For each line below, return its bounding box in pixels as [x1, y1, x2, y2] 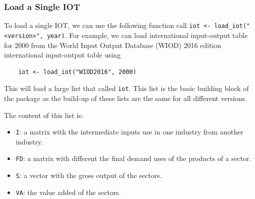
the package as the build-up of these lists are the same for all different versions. [4, 92, 247, 103]
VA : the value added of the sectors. [15, 186, 121, 197]
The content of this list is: [4, 109, 83, 120]
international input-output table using [4, 49, 121, 60]
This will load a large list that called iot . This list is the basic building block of [4, 83, 249, 93]
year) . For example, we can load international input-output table [46, 29, 248, 40]
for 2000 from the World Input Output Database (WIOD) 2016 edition [4, 39, 221, 50]
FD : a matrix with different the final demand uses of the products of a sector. [15, 153, 251, 163]
